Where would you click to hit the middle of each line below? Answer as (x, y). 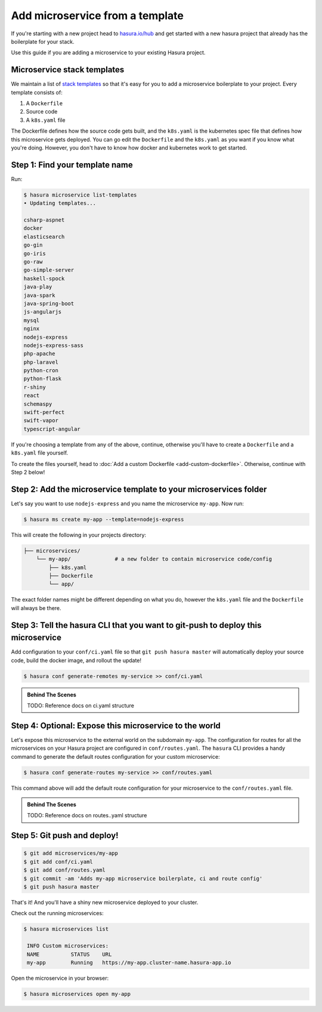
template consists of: (37, 92)
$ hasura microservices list (66, 929)
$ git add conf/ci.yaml (58, 861)
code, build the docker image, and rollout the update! (76, 660)
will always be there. (36, 608)
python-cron (41, 371)
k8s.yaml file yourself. (40, 453)
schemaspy (38, 404)
